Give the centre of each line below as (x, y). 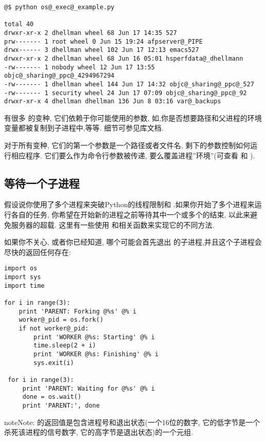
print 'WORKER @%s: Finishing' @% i (96, 354)
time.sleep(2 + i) (65, 346)
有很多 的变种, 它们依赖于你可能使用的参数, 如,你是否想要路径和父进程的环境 (133, 117)
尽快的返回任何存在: (37, 252)
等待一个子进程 (42, 183)
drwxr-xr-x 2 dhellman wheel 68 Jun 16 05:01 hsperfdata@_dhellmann (124, 58)
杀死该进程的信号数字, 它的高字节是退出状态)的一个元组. (99, 432)
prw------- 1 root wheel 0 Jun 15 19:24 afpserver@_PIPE (103, 41)
